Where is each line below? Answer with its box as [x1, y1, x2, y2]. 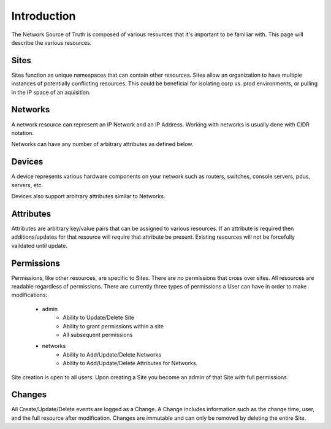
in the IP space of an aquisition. [11, 88, 91, 96]
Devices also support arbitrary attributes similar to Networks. [11, 193, 165, 199]
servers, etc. [11, 181, 44, 188]
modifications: [11, 292, 48, 299]
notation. [11, 129, 34, 136]
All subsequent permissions [63, 331, 133, 338]
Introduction [11, 9, 76, 23]
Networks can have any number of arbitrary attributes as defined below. [11, 141, 194, 148]
